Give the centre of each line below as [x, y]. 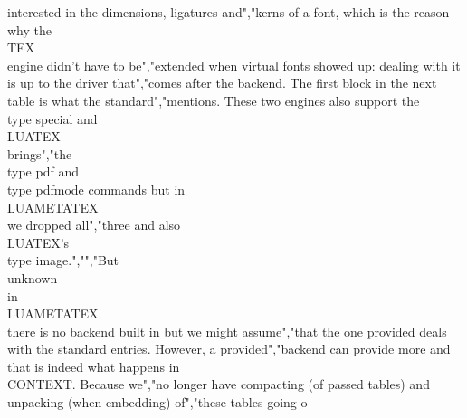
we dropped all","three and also [94, 225]
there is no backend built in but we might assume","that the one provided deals [227, 331]
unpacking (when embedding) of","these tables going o [157, 402]
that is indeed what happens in [94, 366]
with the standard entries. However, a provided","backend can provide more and [229, 349]
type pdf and [43, 171]
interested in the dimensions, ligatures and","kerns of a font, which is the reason [229, 12]
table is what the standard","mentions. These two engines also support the [214, 100]
